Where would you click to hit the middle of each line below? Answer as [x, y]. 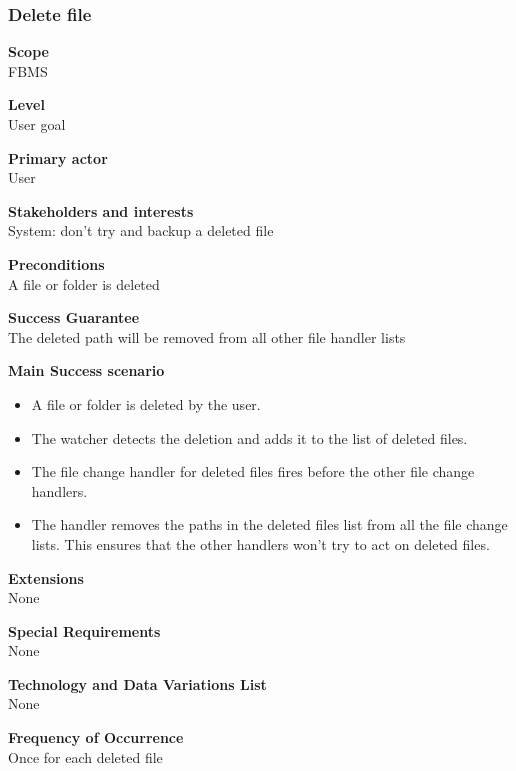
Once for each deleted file [85, 756]
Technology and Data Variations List [137, 683]
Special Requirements [84, 630]
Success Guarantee [74, 317]
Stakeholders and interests [101, 210]
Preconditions [56, 263]
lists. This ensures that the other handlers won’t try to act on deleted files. [260, 543]
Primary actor [58, 157]
